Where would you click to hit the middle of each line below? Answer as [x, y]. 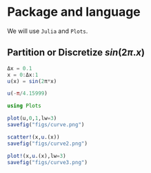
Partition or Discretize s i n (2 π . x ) [76, 53]
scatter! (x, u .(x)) [33, 137]
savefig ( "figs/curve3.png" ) [48, 162]
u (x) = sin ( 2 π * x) [32, 81]
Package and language [74, 12]
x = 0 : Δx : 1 [23, 75]
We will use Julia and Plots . [48, 31]
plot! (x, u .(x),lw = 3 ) [37, 156]
